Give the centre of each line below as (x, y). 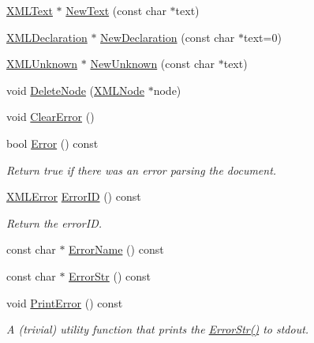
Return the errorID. (54, 222)
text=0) (263, 37)
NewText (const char (116, 10)
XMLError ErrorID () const (74, 196)
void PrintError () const (65, 302)
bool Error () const (52, 143)
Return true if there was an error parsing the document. (142, 170)
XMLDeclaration (47, 37)
